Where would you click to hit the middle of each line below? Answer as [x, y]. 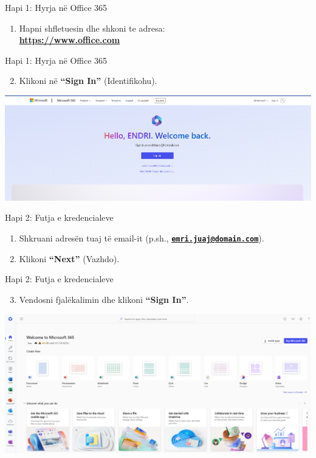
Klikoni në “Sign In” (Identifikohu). [88, 81]
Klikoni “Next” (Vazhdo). [69, 258]
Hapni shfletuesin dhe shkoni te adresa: [92, 28]
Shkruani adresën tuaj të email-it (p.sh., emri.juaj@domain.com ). [142, 238]
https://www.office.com [70, 40]
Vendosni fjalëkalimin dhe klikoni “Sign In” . [104, 299]
